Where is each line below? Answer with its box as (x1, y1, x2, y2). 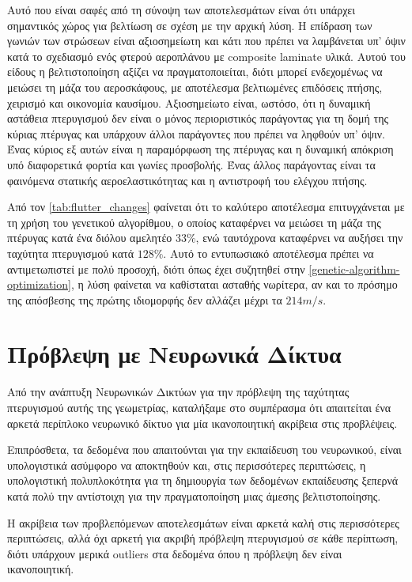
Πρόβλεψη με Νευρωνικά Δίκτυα (7, 338, 342, 370)
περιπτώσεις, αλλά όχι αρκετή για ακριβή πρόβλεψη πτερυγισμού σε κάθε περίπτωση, (7, 530, 399, 546)
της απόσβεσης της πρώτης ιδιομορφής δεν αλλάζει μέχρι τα (7, 291, 282, 308)
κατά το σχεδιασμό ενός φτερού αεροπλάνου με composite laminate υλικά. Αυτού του (7, 47, 406, 64)
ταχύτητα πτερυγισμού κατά (7, 244, 134, 261)
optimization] (7, 276, 71, 293)
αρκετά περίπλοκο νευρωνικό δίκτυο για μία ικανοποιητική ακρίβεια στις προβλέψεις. (7, 414, 398, 431)
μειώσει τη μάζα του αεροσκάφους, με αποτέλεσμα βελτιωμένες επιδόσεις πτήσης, (7, 78, 383, 95)
